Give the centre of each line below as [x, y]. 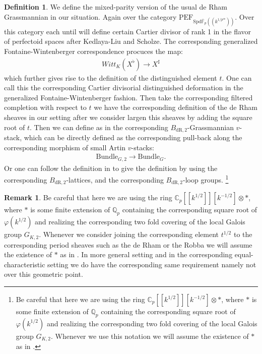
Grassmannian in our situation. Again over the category [90, 16]
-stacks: [143, 147]
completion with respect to [45, 107]
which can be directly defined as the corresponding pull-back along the [133, 137]
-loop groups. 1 [206, 179]
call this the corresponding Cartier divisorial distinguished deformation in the [124, 87]
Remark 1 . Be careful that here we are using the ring [88, 197]
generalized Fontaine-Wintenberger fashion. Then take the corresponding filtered [128, 97]
